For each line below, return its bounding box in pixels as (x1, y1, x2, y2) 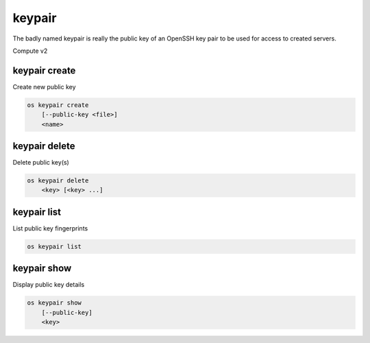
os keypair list (27, 242, 82, 250)
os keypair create (27, 101, 89, 109)
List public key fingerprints (12, 224, 88, 233)
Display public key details (12, 281, 85, 289)
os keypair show (27, 299, 82, 307)
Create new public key (12, 82, 76, 91)
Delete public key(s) (12, 158, 70, 167)
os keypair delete (27, 177, 89, 185)
